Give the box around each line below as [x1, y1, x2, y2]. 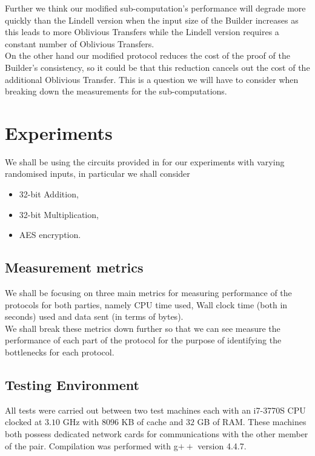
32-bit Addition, [19, 188, 79, 200]
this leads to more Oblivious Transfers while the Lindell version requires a [5, 25, 279, 38]
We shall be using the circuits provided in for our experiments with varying [5, 155, 285, 168]
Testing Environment [5, 375, 139, 394]
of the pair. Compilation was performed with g [5, 439, 178, 452]
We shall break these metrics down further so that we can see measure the [5, 322, 280, 334]
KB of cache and [121, 415, 184, 428]
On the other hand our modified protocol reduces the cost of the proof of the [5, 49, 290, 62]
